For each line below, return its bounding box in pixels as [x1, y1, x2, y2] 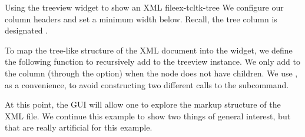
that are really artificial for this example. [5, 121, 152, 133]
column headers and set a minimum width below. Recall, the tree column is [5, 12, 277, 25]
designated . [5, 24, 48, 36]
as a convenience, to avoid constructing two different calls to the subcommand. [5, 78, 289, 91]
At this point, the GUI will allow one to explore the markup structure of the [5, 98, 281, 111]
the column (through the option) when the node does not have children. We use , [5, 66, 298, 79]
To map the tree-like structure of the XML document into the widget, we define [5, 44, 293, 56]
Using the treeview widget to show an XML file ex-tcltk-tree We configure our [5, 1, 284, 13]
